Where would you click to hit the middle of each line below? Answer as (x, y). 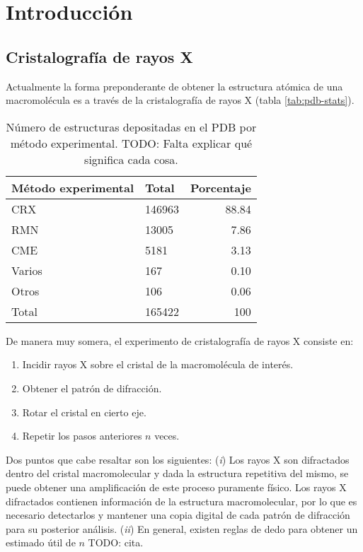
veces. (167, 436)
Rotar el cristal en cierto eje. (84, 412)
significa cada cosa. (131, 159)
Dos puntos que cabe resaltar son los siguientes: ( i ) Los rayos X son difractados (178, 459)
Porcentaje (221, 187)
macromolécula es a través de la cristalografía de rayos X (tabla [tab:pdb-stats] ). (180, 100)
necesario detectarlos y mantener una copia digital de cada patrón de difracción (178, 515)
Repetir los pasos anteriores (82, 436)
